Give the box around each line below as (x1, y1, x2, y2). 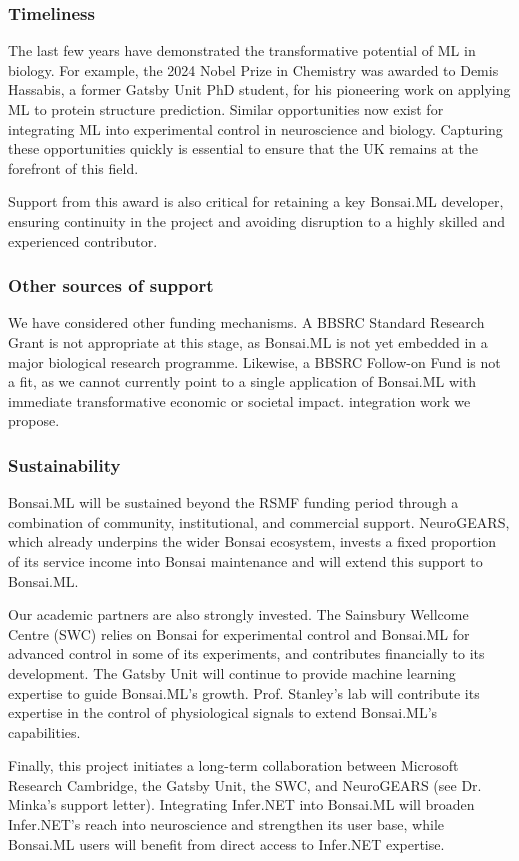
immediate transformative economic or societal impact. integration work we (8, 390, 471, 411)
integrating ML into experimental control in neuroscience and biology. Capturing (8, 118, 503, 139)
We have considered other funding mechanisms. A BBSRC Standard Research (8, 312, 485, 333)
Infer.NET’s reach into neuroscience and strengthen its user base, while (8, 814, 445, 835)
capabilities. (8, 721, 81, 742)
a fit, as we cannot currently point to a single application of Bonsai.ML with (8, 371, 477, 392)
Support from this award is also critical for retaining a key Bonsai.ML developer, (8, 191, 504, 212)
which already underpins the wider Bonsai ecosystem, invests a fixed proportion (8, 531, 497, 552)
